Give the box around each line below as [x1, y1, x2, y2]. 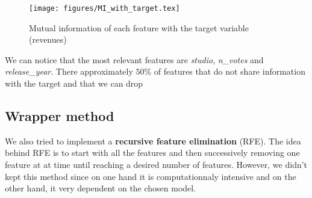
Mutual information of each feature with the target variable [29, 21, 249, 34]
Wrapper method [5, 107, 114, 125]
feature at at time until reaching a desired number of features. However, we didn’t [5, 158, 308, 171]
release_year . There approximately [5, 65, 133, 78]
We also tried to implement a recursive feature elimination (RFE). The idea [5, 134, 301, 147]
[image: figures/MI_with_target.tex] [29, 4, 180, 13]
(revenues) [29, 33, 67, 46]
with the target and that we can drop [5, 77, 143, 90]
